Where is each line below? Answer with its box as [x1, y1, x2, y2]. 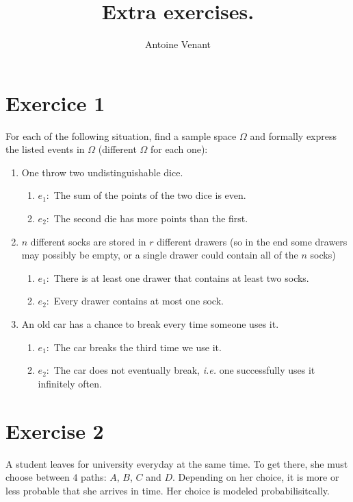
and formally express [250, 128, 337, 143]
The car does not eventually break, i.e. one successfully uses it [53, 363, 315, 377]
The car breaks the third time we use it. [53, 339, 222, 354]
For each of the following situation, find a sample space [5, 128, 237, 143]
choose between [5, 470, 70, 484]
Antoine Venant [144, 37, 211, 51]
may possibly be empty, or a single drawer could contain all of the [21, 248, 298, 262]
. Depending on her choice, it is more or [172, 470, 339, 484]
